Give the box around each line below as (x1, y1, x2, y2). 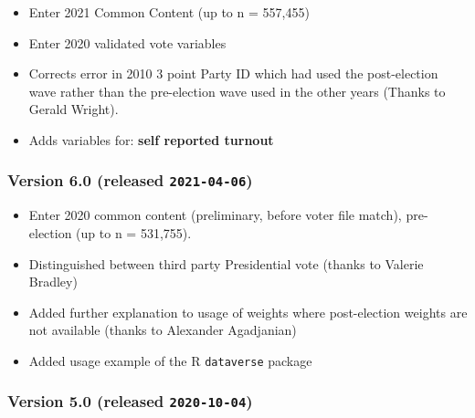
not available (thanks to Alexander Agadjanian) (28, 320, 297, 340)
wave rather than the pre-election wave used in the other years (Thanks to (28, 81, 446, 100)
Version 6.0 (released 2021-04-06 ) (7, 169, 253, 192)
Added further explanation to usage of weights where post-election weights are (28, 302, 468, 321)
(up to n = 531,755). (76, 223, 192, 242)
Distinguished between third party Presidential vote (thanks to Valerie (28, 254, 424, 273)
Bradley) (28, 272, 78, 291)
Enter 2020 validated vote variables (28, 33, 227, 52)
